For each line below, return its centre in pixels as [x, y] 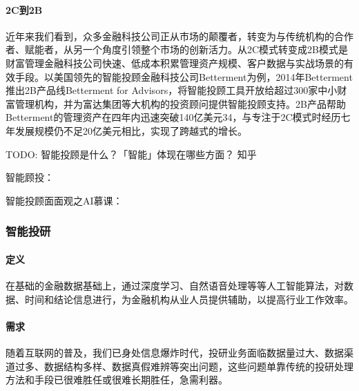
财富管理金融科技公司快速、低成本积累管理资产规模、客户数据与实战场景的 [175, 63]
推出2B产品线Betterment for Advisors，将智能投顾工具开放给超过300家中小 [172, 90]
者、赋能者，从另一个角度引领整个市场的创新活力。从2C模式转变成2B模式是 [177, 49]
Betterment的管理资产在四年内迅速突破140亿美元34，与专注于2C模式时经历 [173, 117]
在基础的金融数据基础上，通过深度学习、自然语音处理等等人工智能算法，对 [175, 285]
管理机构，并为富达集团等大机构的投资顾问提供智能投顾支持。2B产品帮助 [180, 103]
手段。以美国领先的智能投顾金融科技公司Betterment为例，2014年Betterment [184, 76]
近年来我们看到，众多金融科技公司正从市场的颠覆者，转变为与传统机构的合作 [179, 36]
